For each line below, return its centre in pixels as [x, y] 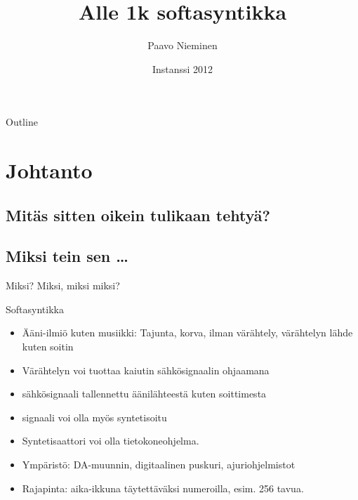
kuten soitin [48, 347]
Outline [22, 122]
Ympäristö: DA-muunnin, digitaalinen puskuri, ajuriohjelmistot [159, 465]
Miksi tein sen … [67, 256]
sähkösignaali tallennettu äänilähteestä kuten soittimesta [144, 394]
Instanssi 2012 [183, 68]
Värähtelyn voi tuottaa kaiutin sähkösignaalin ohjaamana [146, 370]
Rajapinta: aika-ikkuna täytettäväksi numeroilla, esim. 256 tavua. [163, 488]
